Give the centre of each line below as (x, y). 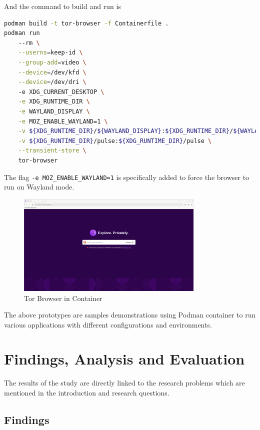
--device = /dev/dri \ (52, 82)
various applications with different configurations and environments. (108, 324)
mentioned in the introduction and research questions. (87, 392)
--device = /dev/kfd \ (52, 72)
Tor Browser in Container (63, 298)
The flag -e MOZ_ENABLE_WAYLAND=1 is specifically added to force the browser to (127, 177)
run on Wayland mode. (39, 187)
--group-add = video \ (52, 62)
